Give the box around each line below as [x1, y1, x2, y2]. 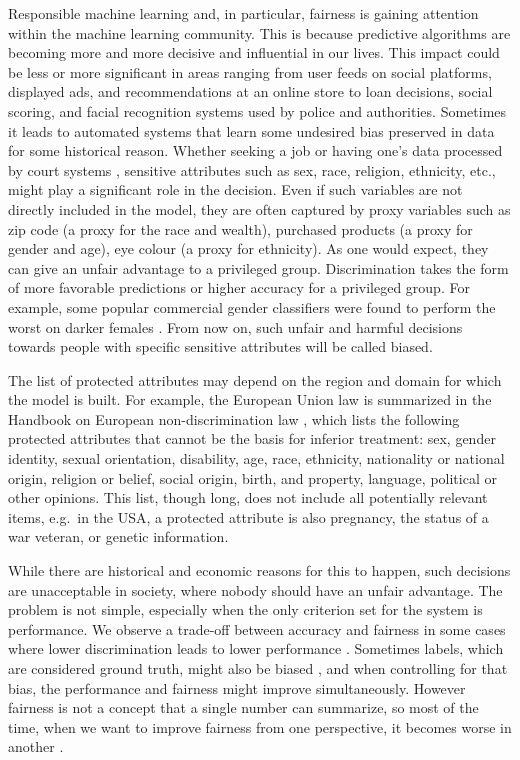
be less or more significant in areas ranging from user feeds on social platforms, [8, 61, 492, 82]
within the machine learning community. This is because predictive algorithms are [8, 22, 511, 43]
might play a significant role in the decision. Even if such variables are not [8, 179, 463, 200]
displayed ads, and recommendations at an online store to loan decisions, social [8, 81, 493, 102]
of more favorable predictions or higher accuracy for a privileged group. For [8, 277, 470, 298]
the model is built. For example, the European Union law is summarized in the [8, 389, 492, 410]
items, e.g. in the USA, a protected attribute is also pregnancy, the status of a [8, 506, 489, 527]
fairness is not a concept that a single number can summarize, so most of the [8, 697, 479, 718]
